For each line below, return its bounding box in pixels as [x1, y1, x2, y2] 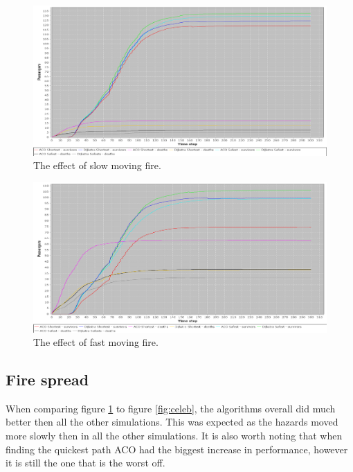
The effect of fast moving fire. [33, 335, 159, 349]
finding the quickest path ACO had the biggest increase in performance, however [6, 442, 348, 456]
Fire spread [6, 369, 89, 390]
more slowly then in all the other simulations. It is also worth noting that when [6, 428, 343, 443]
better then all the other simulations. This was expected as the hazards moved [6, 414, 338, 429]
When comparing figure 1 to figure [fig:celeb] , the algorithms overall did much [6, 401, 336, 415]
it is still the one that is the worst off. [6, 455, 165, 470]
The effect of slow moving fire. [33, 158, 161, 173]
